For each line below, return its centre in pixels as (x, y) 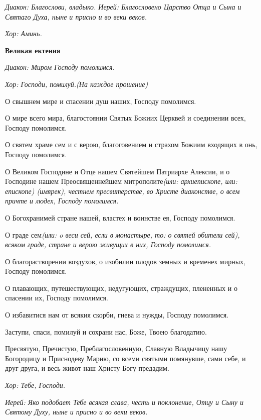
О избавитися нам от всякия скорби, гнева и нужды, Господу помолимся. (117, 315)
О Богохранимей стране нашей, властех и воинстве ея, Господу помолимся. (120, 217)
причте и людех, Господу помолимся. (62, 201)
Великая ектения (33, 50)
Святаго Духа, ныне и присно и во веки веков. (76, 16)
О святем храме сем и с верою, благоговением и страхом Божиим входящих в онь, (131, 144)
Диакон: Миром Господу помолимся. (60, 67)
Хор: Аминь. (24, 33)
